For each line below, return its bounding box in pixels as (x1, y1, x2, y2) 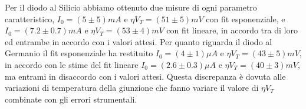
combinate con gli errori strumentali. (5, 93, 137, 105)
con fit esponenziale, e (206, 12, 285, 25)
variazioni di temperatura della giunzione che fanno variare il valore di (5, 81, 259, 94)
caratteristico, (5, 12, 55, 25)
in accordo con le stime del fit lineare (5, 58, 139, 70)
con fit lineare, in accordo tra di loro (166, 24, 298, 36)
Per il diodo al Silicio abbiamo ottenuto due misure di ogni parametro (5, 1, 257, 13)
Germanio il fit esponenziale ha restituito (5, 47, 153, 59)
